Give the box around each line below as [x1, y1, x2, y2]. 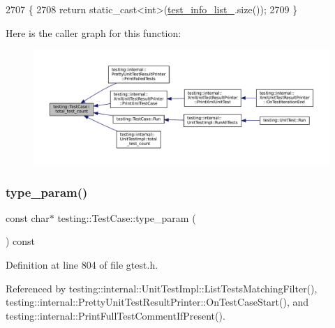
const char [6, 210, 50, 225]
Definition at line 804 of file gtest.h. [6, 257, 158, 271]
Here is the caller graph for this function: [6, 25, 181, 40]
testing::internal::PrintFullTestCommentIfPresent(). [6, 308, 225, 322]
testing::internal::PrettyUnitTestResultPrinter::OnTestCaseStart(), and [6, 295, 309, 309]
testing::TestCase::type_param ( [57, 210, 196, 225]
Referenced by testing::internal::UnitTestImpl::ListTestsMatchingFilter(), [6, 281, 318, 295]
